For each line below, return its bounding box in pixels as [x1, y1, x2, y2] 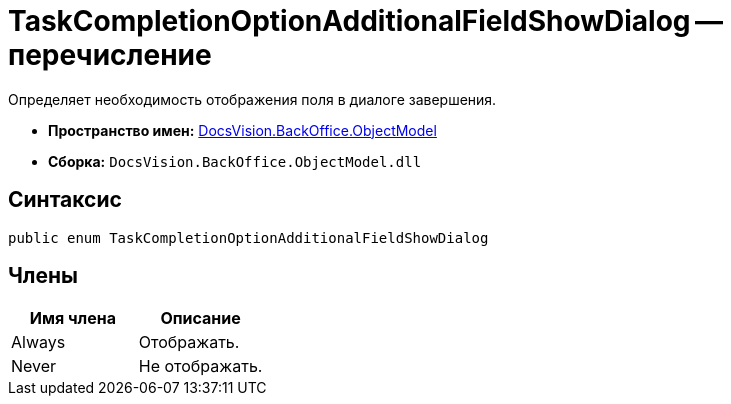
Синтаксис [8, 187, 122, 213]
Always [11, 332, 66, 353]
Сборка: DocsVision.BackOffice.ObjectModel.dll [48, 152, 422, 170]
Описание [160, 308, 241, 329]
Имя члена [29, 308, 116, 329]
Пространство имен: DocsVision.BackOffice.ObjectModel [48, 121, 437, 139]
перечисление [8, 38, 212, 72]
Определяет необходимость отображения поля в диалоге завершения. [8, 90, 497, 108]
